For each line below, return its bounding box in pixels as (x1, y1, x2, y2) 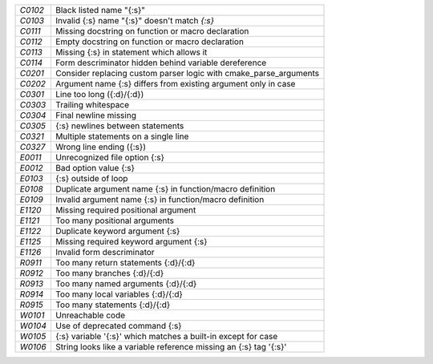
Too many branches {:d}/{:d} (55, 268, 164, 278)
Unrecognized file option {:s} (55, 152, 164, 163)
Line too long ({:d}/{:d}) (55, 89, 144, 99)
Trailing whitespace (55, 99, 130, 110)
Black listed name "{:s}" (55, 5, 146, 15)
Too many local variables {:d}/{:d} (55, 289, 184, 300)
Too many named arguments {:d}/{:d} (55, 278, 197, 289)
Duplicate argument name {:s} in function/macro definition (55, 184, 276, 194)
